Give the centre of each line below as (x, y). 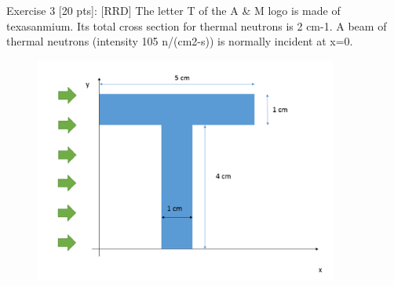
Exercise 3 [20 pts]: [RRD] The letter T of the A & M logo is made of (173, 10)
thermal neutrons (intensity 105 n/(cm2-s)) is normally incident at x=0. (180, 41)
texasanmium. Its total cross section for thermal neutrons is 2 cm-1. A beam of (197, 25)
